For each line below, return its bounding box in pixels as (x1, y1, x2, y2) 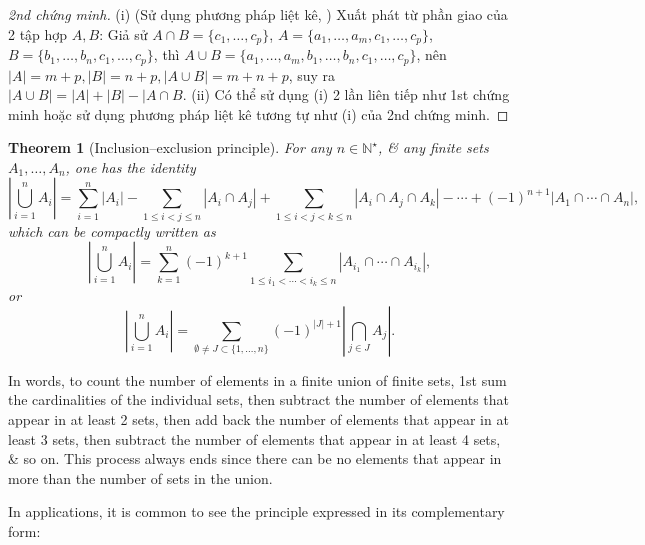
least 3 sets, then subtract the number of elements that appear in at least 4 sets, (8, 428, 501, 449)
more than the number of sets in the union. (8, 467, 273, 488)
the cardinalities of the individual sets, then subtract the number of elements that (8, 389, 510, 410)
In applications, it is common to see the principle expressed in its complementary (8, 501, 505, 522)
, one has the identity (65, 156, 196, 177)
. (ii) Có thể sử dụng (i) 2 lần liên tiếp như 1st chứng (182, 84, 510, 105)
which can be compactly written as (8, 220, 216, 241)
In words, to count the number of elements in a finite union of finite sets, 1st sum (8, 369, 507, 390)
